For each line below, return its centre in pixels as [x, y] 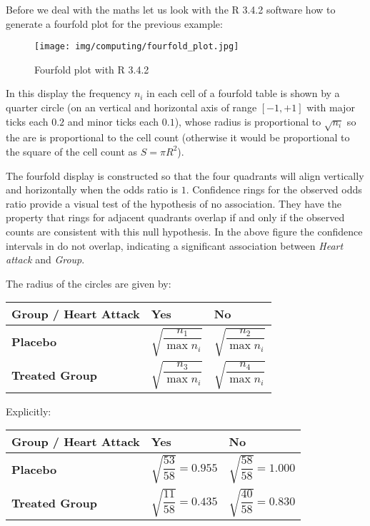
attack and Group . [45, 259]
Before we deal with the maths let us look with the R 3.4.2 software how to [171, 9]
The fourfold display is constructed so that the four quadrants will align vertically [185, 175]
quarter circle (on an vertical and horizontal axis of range [131, 107]
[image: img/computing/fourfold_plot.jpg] [137, 47]
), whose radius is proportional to [248, 121]
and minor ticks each [113, 121]
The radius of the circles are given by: [89, 283]
